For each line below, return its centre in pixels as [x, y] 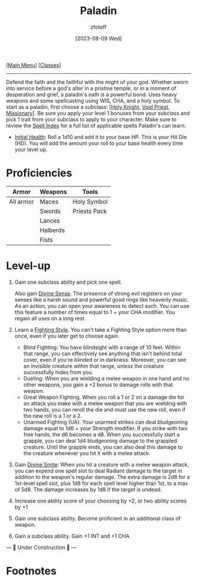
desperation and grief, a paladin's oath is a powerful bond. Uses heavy [91, 94]
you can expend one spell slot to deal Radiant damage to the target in [98, 471]
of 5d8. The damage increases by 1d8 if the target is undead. [88, 489]
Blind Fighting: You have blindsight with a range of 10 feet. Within [102, 347]
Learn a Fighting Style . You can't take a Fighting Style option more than [101, 329]
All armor [21, 202]
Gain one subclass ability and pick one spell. [68, 282]
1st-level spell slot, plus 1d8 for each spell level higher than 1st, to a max [101, 483]
